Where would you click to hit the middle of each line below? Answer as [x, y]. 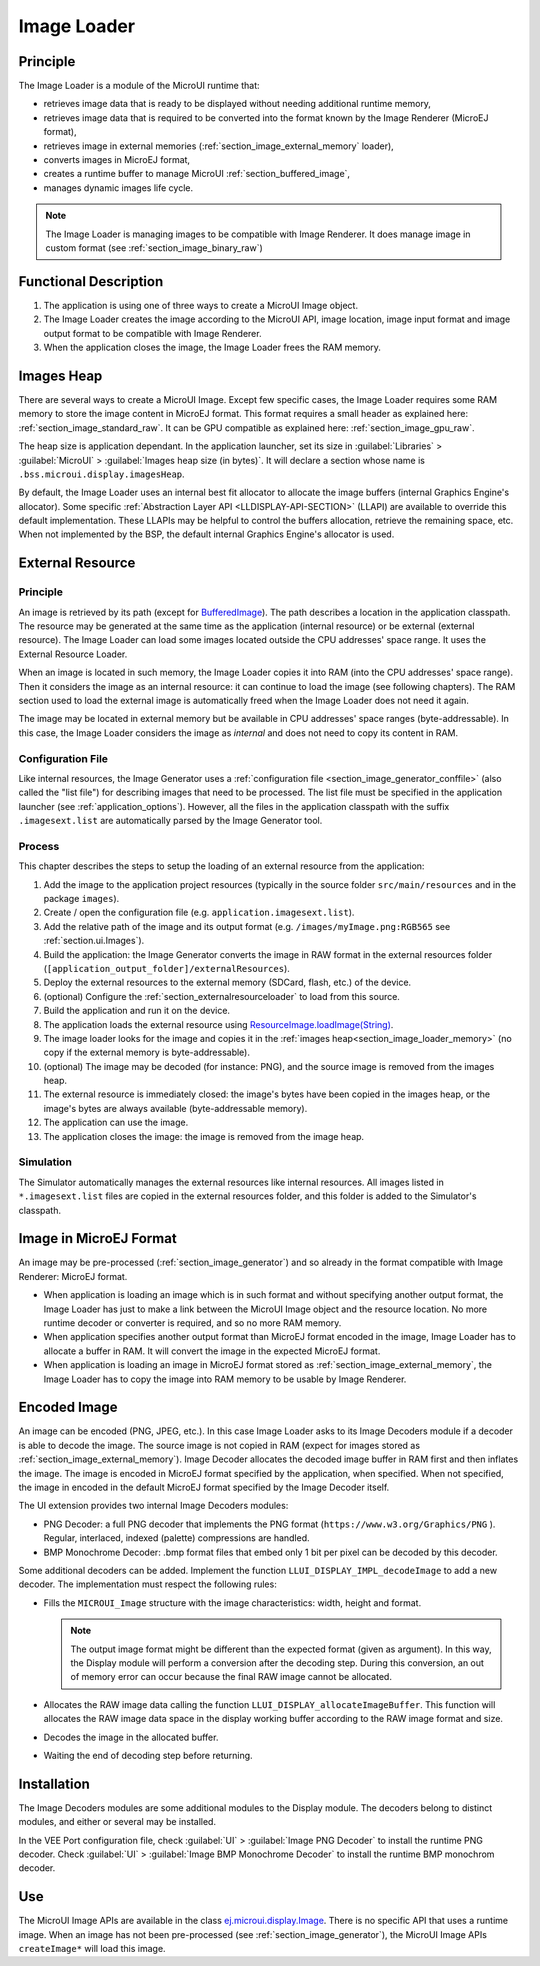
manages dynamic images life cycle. [118, 187]
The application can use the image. [116, 1122]
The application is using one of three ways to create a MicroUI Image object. [201, 305]
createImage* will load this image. [92, 1949]
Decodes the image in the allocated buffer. [131, 1737]
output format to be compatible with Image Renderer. [152, 333]
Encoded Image [68, 1407]
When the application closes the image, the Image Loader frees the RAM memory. [212, 347]
